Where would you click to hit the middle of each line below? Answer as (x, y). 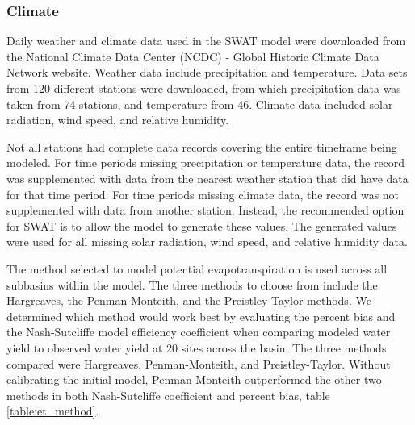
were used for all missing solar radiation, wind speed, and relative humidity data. (207, 242)
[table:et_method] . (53, 411)
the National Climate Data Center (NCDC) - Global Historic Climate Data (193, 56)
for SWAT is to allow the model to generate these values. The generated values (202, 225)
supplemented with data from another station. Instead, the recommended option (205, 210)
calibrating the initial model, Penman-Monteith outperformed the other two (194, 379)
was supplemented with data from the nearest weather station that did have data (207, 178)
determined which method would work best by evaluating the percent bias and (201, 316)
